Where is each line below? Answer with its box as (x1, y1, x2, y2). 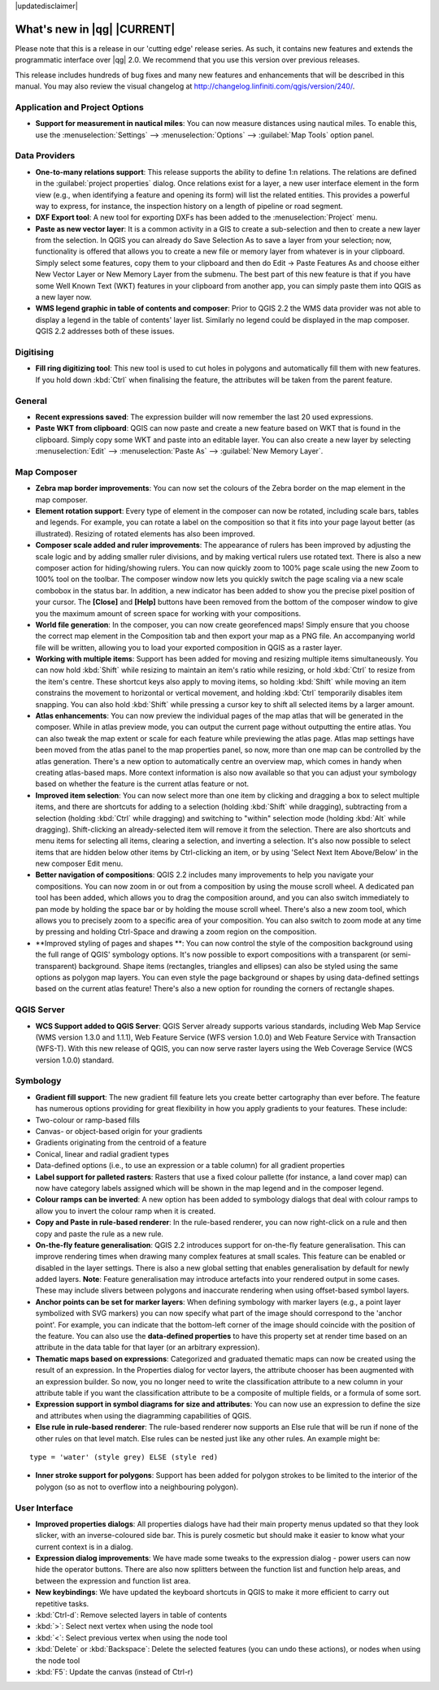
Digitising (15, 346, 54, 358)
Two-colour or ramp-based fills (35, 1114, 141, 1125)
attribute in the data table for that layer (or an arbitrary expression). (35, 1342, 260, 1353)
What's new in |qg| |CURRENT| (15, 22, 176, 36)
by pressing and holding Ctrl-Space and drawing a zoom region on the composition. (35, 927, 317, 936)
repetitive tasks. (35, 1598, 89, 1609)
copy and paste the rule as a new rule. (35, 1228, 164, 1239)
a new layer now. (35, 293, 93, 302)
